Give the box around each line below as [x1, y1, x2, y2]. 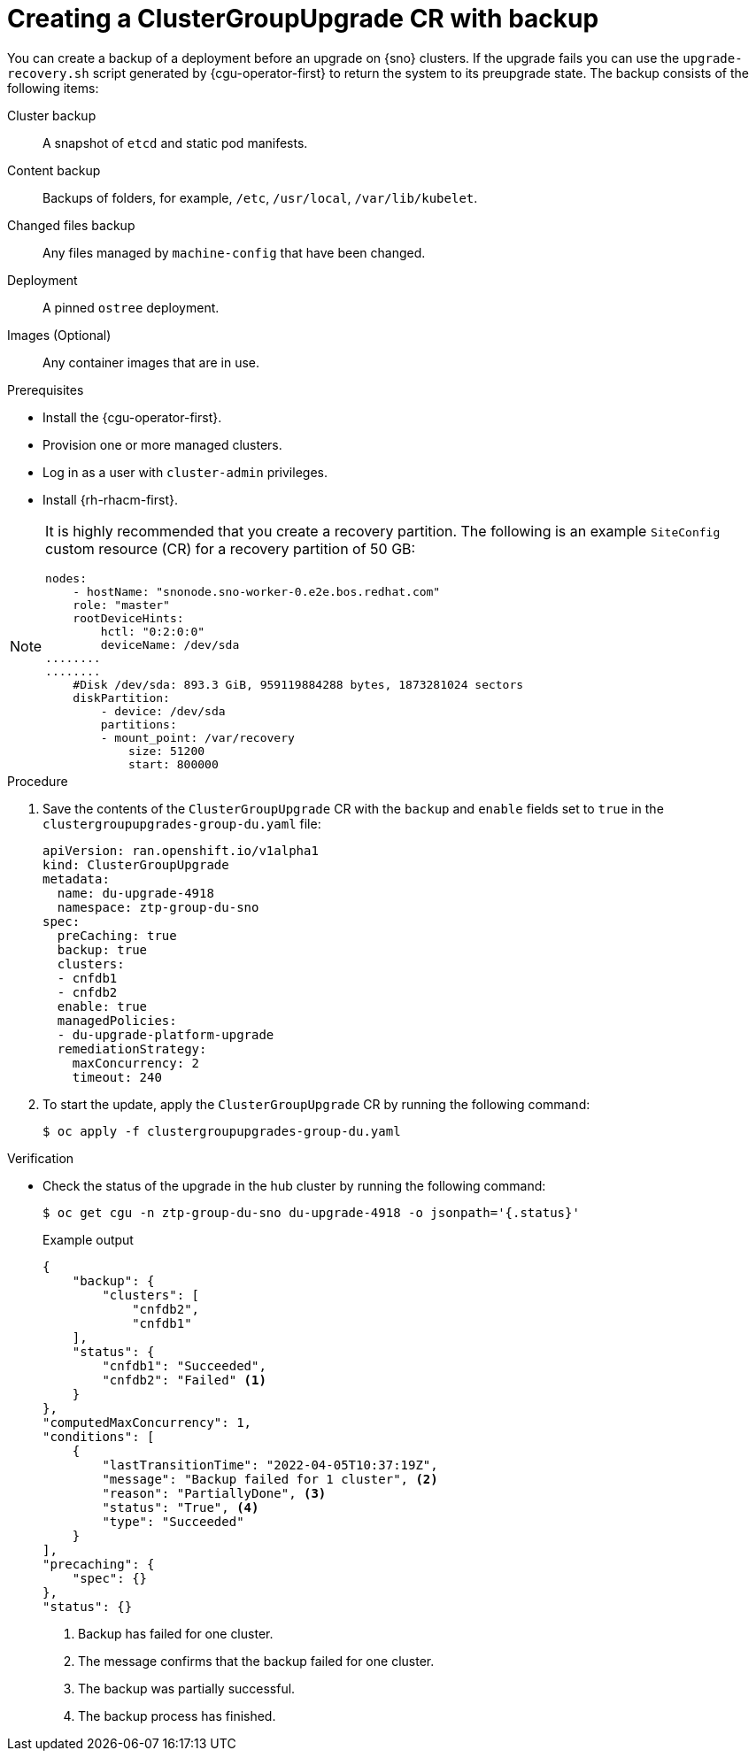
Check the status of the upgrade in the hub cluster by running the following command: [42, 1177, 546, 1193]
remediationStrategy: [57, 1041, 207, 1056]
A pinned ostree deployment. [42, 299, 220, 315]
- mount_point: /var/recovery [100, 730, 295, 744]
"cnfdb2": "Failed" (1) [102, 1372, 266, 1387]
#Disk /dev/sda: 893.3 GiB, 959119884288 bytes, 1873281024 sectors [73, 677, 524, 691]
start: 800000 [127, 757, 219, 771]
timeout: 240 [72, 1069, 162, 1084]
